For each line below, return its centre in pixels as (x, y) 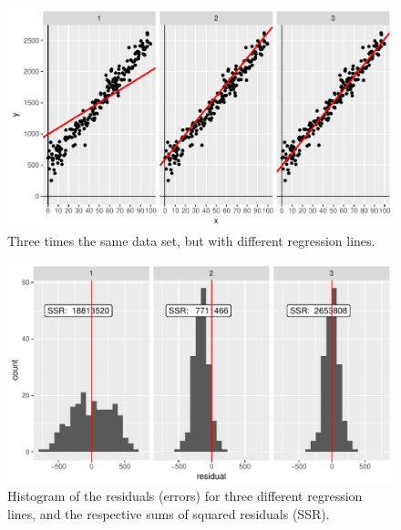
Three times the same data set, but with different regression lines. (191, 240)
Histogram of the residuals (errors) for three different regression (185, 496)
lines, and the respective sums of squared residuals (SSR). (169, 513)
